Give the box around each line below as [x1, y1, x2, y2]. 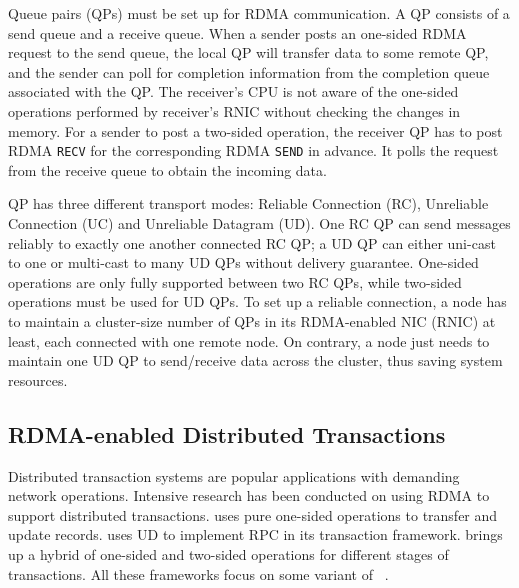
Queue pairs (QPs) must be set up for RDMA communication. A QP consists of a [8, 3, 510, 23]
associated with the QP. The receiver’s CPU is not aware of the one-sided [8, 81, 459, 102]
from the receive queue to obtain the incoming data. [8, 159, 327, 180]
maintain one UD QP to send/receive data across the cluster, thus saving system [8, 350, 503, 371]
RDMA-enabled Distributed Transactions [8, 418, 446, 449]
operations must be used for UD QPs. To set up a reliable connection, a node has [8, 291, 507, 312]
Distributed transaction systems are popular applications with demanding [8, 465, 460, 486]
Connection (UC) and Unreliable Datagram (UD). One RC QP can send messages [8, 213, 511, 233]
